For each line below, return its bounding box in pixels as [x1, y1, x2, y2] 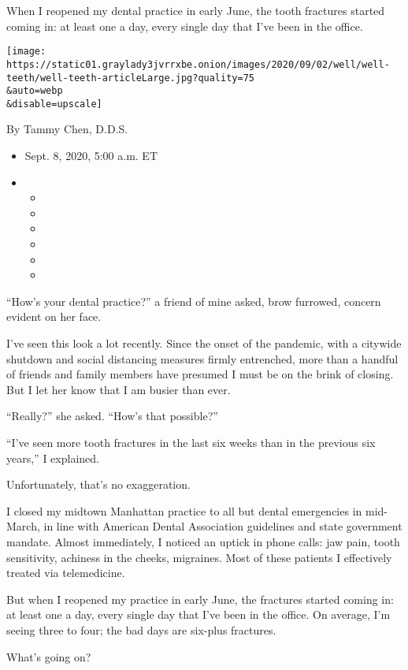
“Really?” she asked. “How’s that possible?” [6, 408, 218, 424]
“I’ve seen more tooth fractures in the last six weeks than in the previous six [6, 434, 376, 450]
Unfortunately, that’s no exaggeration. [6, 476, 191, 493]
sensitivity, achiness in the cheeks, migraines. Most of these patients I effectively [6, 549, 392, 565]
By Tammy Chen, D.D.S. [6, 121, 128, 137]
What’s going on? [6, 648, 91, 664]
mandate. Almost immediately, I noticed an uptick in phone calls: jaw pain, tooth [6, 533, 400, 549]
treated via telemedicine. [6, 564, 125, 581]
